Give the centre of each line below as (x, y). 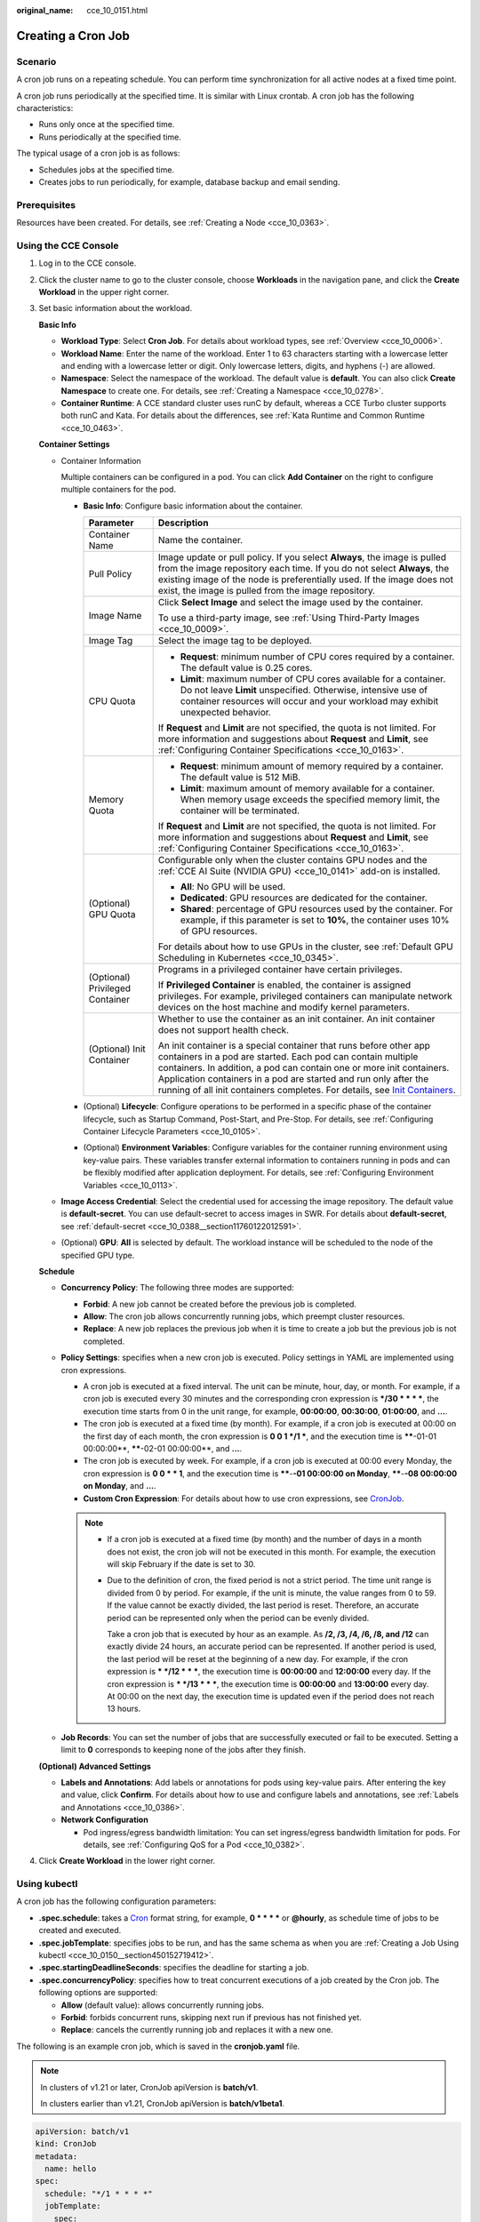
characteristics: (45, 108)
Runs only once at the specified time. (107, 124)
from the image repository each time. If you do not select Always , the (303, 569)
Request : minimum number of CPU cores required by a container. (317, 657)
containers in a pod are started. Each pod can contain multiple (288, 1057)
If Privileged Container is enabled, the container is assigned (284, 985)
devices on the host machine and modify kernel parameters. (284, 1007)
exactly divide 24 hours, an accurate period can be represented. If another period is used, (272, 1647)
